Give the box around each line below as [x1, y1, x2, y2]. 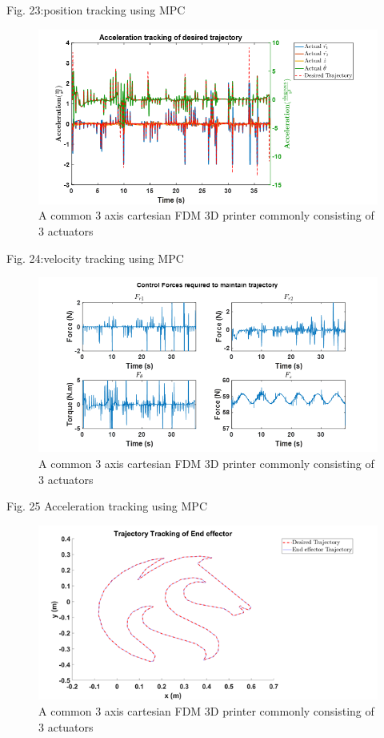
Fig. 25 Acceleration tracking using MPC [6, 498, 207, 514]
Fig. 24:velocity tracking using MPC [6, 249, 184, 266]
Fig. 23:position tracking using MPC [6, 2, 186, 18]
